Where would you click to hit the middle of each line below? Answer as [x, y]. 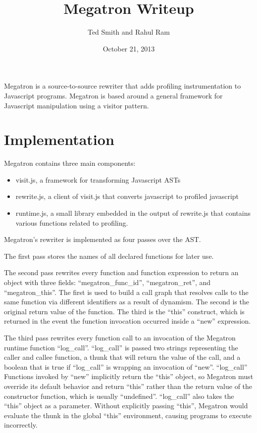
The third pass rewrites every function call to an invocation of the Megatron [120, 337]
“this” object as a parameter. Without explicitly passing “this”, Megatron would [126, 406]
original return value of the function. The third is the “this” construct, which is [124, 311]
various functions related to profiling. [72, 222]
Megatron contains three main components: [70, 163]
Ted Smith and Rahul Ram [129, 32]
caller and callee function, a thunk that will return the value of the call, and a [122, 357]
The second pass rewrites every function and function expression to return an [121, 272]
